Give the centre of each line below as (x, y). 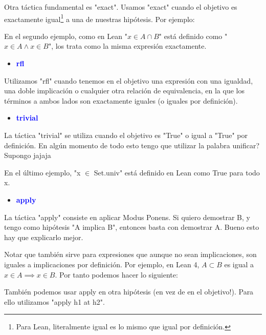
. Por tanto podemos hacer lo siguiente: (116, 274)
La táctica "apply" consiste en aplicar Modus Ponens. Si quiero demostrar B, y (127, 217)
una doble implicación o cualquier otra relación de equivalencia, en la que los (124, 91)
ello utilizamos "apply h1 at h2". (54, 301)
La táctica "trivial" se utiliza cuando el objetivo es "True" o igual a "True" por (126, 135)
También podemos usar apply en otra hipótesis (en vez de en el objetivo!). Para (129, 292)
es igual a (239, 264)
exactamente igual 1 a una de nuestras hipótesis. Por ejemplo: (99, 18)
